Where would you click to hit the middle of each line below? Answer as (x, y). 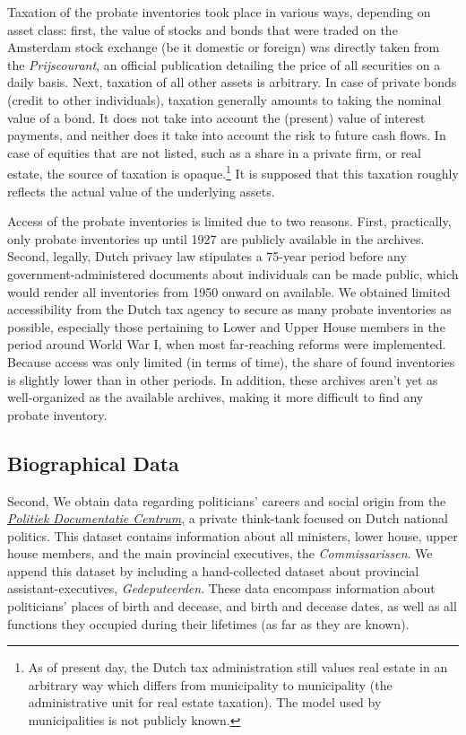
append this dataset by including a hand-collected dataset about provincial (213, 570)
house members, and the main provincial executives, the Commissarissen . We (220, 553)
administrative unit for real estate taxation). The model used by (205, 702)
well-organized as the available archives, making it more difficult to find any (216, 397)
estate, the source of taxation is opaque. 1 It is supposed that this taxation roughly (233, 172)
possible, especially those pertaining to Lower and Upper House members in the (226, 326)
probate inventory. (57, 414)
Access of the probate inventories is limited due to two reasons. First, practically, (229, 221)
